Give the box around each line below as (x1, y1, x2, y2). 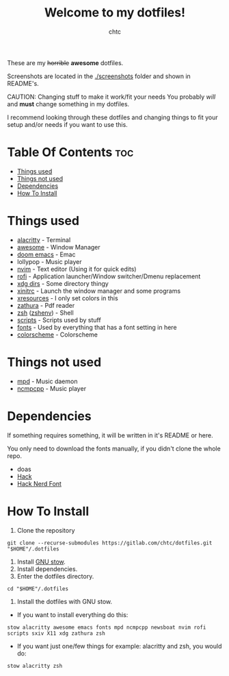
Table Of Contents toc (7, 145, 134, 160)
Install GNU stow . (16, 557, 66, 566)
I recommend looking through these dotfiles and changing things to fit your (7, 113, 219, 121)
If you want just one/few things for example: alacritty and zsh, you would (16, 642, 222, 650)
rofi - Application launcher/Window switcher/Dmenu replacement (16, 272, 201, 280)
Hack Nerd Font (16, 479, 62, 487)
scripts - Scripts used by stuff (16, 315, 101, 324)
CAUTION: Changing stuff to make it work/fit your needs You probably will (7, 93, 216, 101)
